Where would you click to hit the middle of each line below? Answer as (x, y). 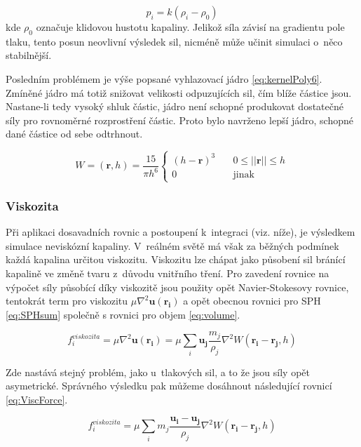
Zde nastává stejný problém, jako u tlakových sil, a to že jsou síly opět (158, 372)
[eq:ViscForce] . (37, 399)
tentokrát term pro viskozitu (67, 301)
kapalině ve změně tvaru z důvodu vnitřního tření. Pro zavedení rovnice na (168, 273)
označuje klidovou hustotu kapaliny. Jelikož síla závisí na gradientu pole (190, 27)
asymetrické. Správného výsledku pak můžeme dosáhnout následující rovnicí (169, 386)
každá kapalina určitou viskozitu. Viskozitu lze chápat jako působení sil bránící (176, 259)
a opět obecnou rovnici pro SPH (252, 301)
